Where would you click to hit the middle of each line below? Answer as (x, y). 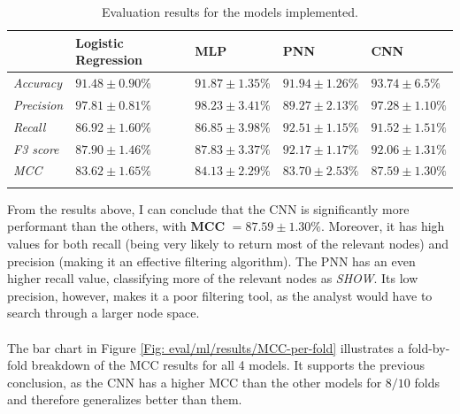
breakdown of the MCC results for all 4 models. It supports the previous (228, 365)
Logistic (100, 42)
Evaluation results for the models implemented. (230, 11)
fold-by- (429, 347)
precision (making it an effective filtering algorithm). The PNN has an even (211, 261)
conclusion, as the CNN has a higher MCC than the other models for (195, 382)
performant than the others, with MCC (116, 226)
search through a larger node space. (103, 313)
